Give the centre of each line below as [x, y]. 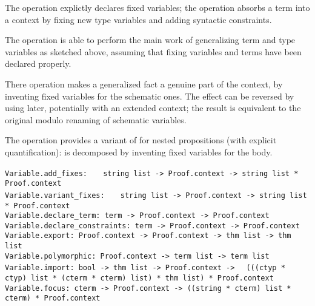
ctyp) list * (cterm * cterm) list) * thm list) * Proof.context [139, 278]
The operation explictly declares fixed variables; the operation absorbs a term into [157, 7]
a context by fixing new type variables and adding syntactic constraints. [138, 19]
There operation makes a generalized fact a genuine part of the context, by [144, 83]
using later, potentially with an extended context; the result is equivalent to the [153, 108]
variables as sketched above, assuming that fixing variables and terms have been [153, 51]
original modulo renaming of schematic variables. [96, 119]
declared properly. [38, 63]
